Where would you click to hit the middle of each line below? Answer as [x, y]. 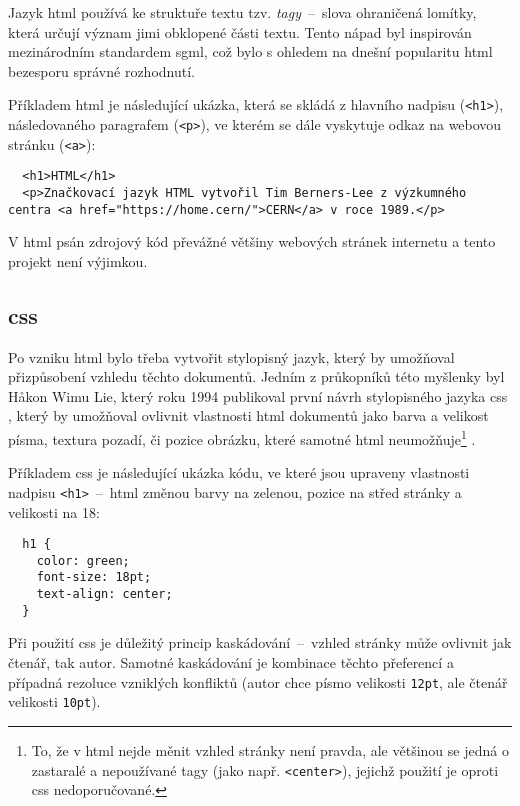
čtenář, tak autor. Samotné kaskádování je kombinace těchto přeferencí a [231, 662]
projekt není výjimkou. [78, 260]
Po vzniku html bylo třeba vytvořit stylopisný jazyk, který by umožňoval [231, 356]
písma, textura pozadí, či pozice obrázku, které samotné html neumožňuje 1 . [242, 437]
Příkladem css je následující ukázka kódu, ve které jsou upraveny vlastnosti [239, 472]
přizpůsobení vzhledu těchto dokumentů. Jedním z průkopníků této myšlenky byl [256, 376]
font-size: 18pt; [94, 577]
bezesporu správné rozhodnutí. [101, 70]
